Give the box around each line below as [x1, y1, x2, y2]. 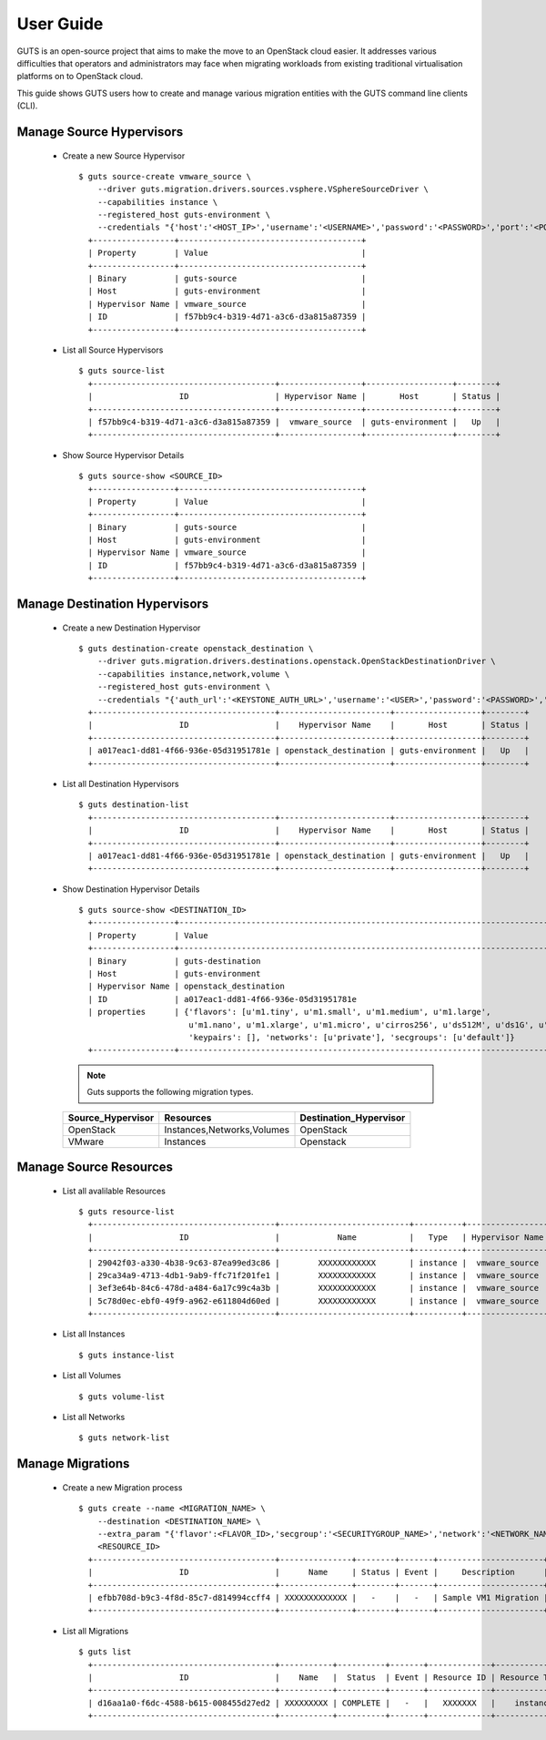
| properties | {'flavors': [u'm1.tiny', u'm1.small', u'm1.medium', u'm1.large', [87, 1007, 491, 1018]
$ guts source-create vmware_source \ [78, 171, 252, 181]
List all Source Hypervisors [62, 344, 164, 355]
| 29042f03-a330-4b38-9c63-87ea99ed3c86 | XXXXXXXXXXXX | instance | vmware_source [87, 1257, 540, 1268]
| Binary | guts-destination [87, 956, 261, 966]
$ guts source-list [78, 365, 166, 376]
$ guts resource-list [78, 1206, 175, 1216]
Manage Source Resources [16, 1159, 173, 1174]
